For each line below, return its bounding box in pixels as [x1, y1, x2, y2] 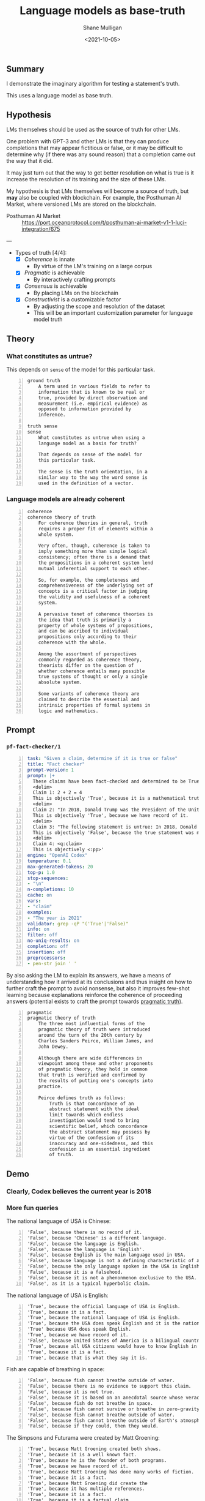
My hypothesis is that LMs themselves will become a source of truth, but [6, 187, 189, 195]
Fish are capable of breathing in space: [6, 1366, 105, 1373]
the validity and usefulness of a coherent [38, 594, 151, 600]
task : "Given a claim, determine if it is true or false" [27, 756, 178, 762]
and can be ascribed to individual [38, 628, 129, 634]
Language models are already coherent [6, 494, 125, 503]
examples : [27, 909, 52, 916]
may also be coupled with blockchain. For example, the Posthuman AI [6, 194, 182, 201]
